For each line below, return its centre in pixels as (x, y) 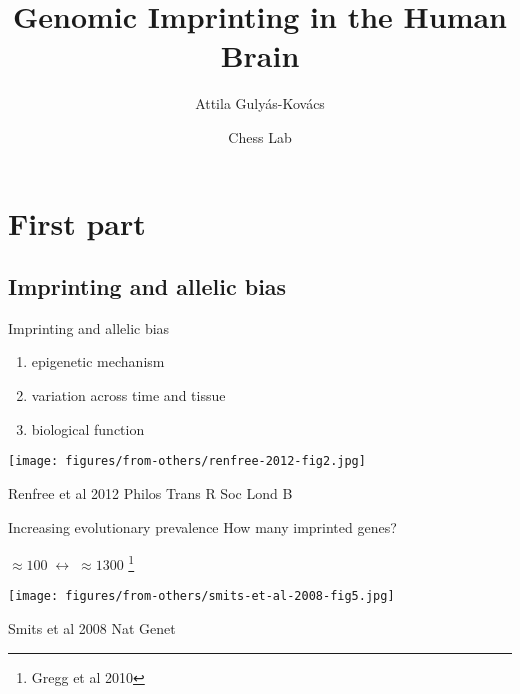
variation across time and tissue (128, 395)
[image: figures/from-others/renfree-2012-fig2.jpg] (187, 461)
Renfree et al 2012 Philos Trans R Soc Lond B (150, 492)
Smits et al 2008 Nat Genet (92, 628)
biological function (88, 428)
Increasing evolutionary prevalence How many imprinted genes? (202, 526)
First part (77, 222)
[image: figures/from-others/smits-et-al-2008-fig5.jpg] (201, 596)
